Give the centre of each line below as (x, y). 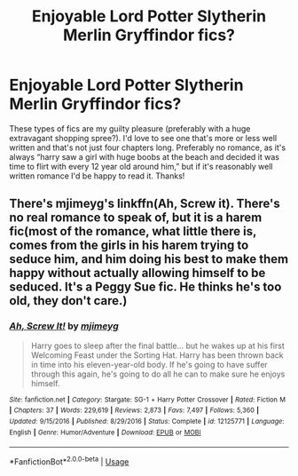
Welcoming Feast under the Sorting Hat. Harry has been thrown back (157, 355)
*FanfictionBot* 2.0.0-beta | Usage (69, 461)
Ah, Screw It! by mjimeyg (64, 326)
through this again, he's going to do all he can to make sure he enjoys (158, 374)
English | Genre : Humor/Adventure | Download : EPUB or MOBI (105, 432)
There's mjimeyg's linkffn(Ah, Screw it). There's (145, 204)
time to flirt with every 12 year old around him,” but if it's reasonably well (141, 166)
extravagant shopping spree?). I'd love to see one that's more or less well (143, 138)
